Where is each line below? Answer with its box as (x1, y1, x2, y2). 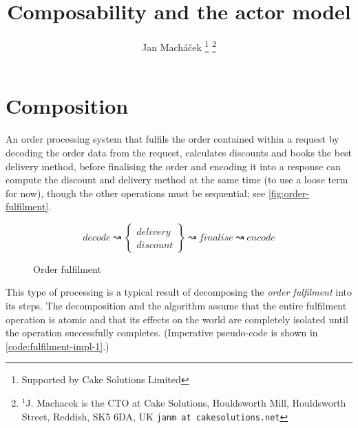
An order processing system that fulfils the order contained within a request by (6, 132, 339, 146)
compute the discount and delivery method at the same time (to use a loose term (6, 172, 348, 187)
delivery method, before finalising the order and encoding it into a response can (6, 159, 341, 173)
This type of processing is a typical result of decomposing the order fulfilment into (6, 285, 352, 299)
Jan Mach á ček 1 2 (142, 38, 216, 54)
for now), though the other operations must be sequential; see (6, 185, 266, 200)
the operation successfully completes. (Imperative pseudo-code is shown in (6, 325, 318, 340)
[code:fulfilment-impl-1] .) (6, 338, 109, 353)
